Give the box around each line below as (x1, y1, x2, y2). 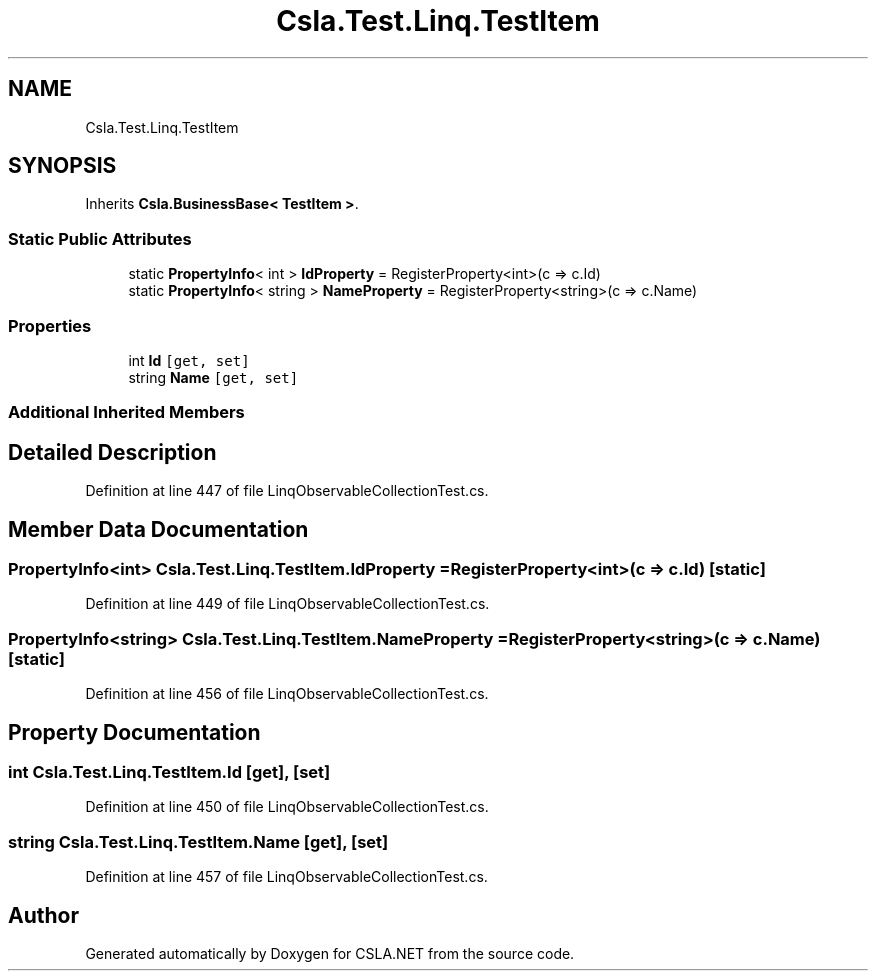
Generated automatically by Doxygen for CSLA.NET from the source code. (85, 944, 575, 962)
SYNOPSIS (8, 153, 117, 179)
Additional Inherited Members (8, 402, 245, 423)
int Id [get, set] (128, 351, 250, 369)
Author (8, 902, 79, 928)
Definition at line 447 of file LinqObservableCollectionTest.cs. (85, 482, 489, 500)
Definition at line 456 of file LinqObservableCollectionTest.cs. (85, 685, 489, 703)
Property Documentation (8, 719, 261, 745)
